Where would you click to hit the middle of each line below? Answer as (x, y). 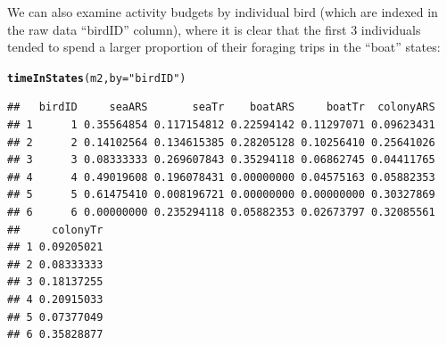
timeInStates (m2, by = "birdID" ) (97, 78)
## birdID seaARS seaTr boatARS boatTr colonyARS (221, 107)
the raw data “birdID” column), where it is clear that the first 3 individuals (214, 29)
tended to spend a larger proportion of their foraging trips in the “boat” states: (224, 47)
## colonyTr (55, 230)
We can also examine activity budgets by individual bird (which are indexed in (223, 12)
